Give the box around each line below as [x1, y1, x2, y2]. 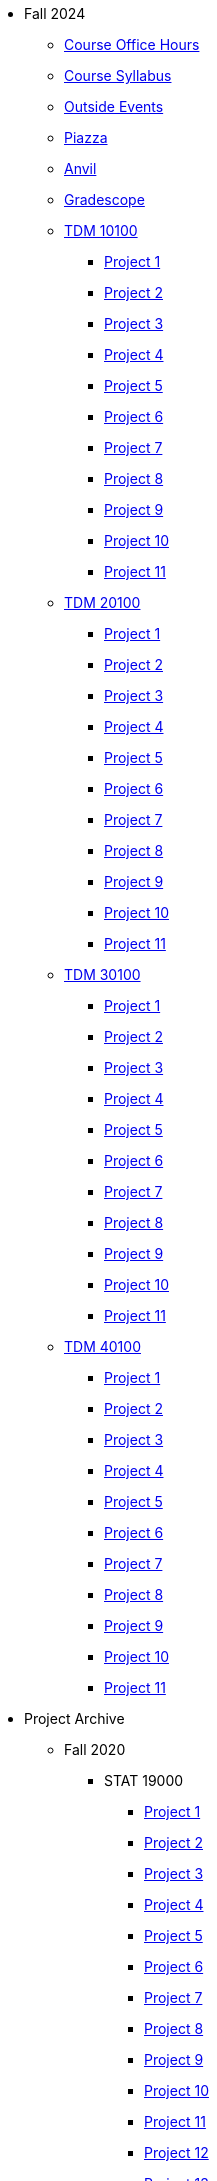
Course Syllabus [64, 67, 172, 84]
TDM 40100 [64, 1338, 141, 1355]
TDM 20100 [64, 594, 141, 611]
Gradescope [64, 191, 145, 208]
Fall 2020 [64, 1741, 126, 1758]
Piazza [64, 129, 108, 146]
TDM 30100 [64, 966, 141, 983]
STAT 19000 [104, 1772, 184, 1789]
